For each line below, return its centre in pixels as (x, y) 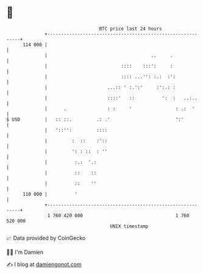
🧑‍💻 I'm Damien (25, 252)
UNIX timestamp (129, 226)
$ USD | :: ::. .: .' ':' (95, 119)
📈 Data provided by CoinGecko (46, 238)
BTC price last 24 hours (131, 29)
